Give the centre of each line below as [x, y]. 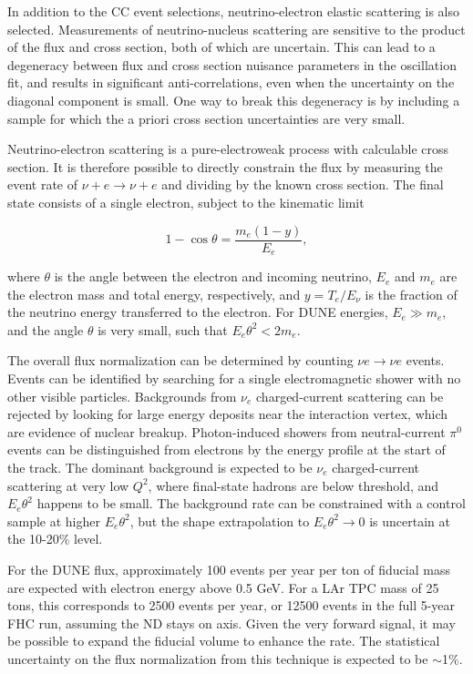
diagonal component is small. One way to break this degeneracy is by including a [234, 100]
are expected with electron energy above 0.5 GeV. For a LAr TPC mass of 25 [223, 587]
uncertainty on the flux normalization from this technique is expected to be [218, 658]
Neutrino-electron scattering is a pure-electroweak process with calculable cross [228, 149]
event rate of [43, 184]
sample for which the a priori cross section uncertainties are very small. [206, 118]
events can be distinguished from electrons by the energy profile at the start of [226, 449]
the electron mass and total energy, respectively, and [154, 294]
